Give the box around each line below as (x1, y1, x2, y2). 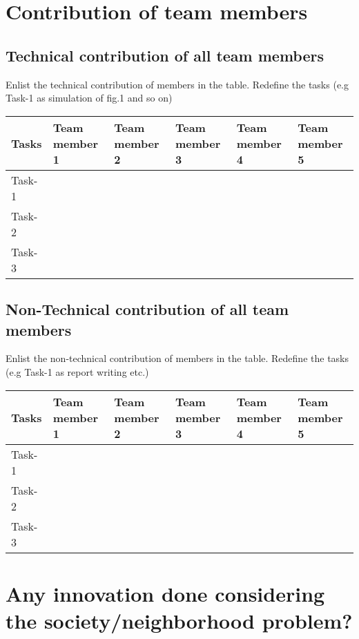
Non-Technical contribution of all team (6, 298, 289, 320)
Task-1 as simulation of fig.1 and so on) (6, 90, 173, 105)
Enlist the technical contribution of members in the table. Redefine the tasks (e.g (6, 77, 349, 91)
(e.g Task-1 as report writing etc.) (6, 364, 149, 379)
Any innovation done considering (6, 579, 325, 607)
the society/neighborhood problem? (6, 606, 353, 634)
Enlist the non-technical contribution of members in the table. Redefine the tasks (6, 351, 349, 365)
